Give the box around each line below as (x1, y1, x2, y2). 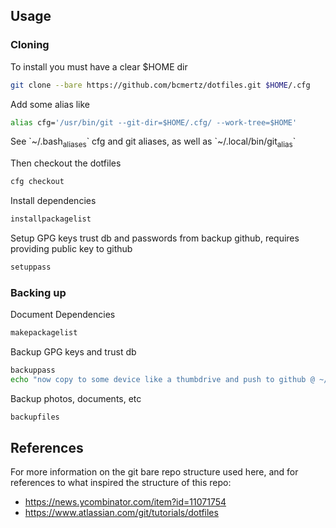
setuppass (10, 262, 52, 272)
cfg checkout (10, 177, 65, 187)
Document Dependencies (10, 309, 116, 321)
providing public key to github (10, 242, 133, 254)
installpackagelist (10, 214, 92, 224)
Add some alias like (10, 98, 91, 110)
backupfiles (10, 412, 60, 422)
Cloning (10, 38, 50, 52)
